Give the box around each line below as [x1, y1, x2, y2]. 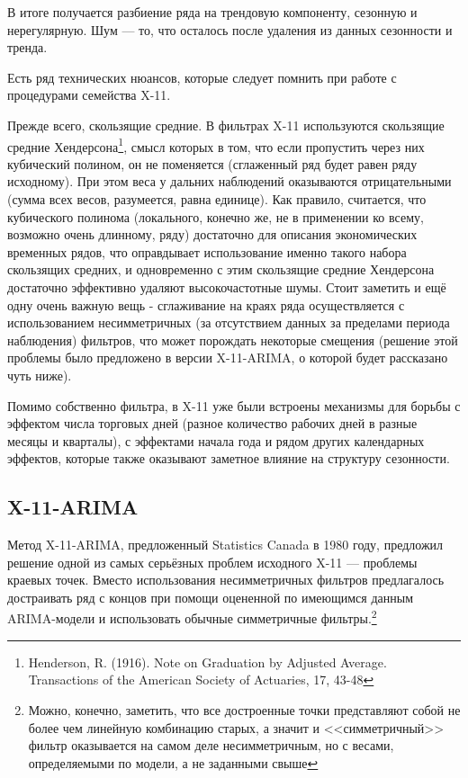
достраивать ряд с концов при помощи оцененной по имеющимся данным [7, 587, 413, 606]
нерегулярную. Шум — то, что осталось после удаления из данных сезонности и [7, 20, 453, 39]
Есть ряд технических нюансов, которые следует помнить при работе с [7, 67, 397, 86]
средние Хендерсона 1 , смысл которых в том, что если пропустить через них [7, 134, 425, 156]
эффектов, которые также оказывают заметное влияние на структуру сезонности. [7, 449, 450, 468]
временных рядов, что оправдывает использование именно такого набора [7, 242, 407, 261]
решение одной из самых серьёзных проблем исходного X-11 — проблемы [7, 552, 418, 571]
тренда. [7, 38, 48, 57]
